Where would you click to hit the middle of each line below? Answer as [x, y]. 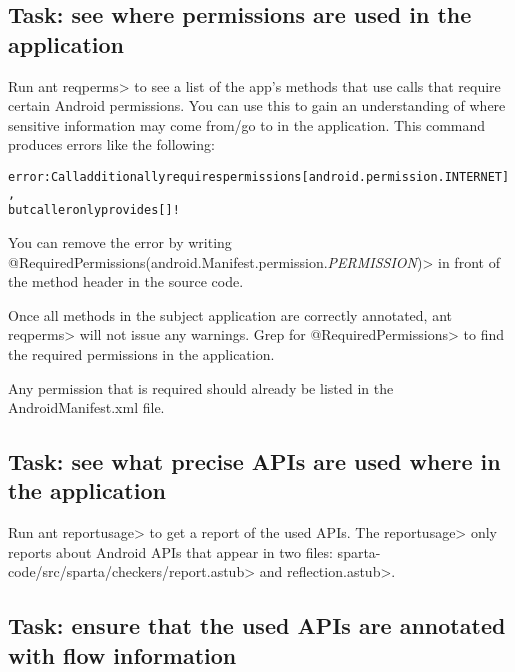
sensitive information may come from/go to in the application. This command [247, 124]
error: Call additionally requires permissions [155, 176]
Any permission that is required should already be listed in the [201, 387]
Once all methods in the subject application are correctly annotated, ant [230, 314]
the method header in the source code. [126, 281]
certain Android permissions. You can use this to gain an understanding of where [257, 105]
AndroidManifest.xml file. [86, 407]
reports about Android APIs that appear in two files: [170, 551]
